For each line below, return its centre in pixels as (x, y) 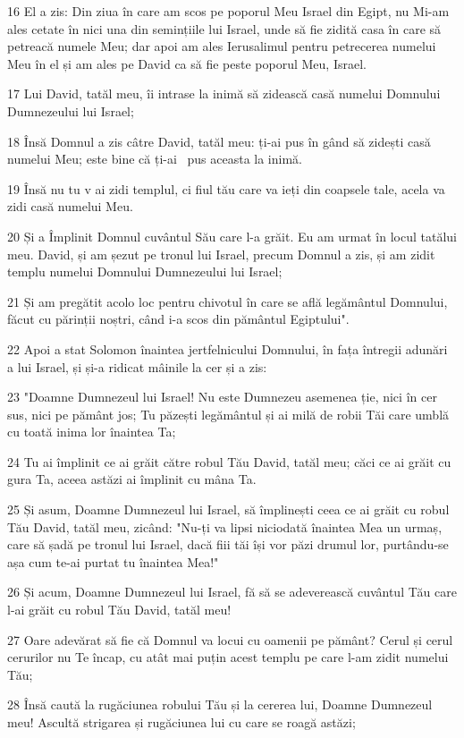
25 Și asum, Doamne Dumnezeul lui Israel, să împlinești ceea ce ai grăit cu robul (228, 509)
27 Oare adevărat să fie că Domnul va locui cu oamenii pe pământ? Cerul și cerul (230, 639)
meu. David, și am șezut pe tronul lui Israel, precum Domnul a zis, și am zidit (221, 254)
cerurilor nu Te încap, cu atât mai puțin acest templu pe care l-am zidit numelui (228, 657)
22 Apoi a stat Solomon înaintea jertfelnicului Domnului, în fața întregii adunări (228, 348)
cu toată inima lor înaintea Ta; (92, 432)
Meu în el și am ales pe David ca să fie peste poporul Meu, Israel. (187, 63)
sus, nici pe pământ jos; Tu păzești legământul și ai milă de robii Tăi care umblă (228, 414)
